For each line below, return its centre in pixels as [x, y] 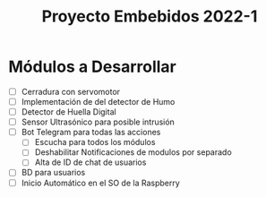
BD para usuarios [53, 173]
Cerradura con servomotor [71, 91]
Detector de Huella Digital [69, 112]
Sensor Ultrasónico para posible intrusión [98, 122]
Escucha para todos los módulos [95, 142]
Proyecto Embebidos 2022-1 [150, 17]
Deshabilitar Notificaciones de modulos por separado [133, 152]
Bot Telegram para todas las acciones [91, 133]
